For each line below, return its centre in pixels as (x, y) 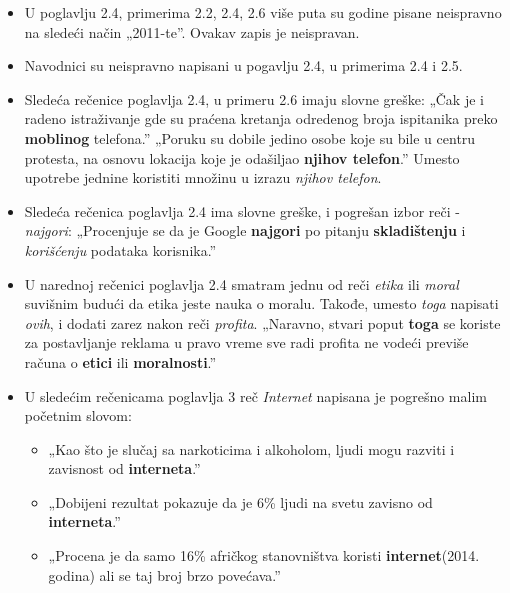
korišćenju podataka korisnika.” (120, 249)
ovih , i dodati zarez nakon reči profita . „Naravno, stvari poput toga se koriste (262, 322)
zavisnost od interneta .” (124, 468)
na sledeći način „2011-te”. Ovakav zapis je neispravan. (192, 31)
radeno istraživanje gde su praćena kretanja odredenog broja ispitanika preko (261, 118)
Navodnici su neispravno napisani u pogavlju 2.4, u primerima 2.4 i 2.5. (243, 65)
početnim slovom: (78, 415)
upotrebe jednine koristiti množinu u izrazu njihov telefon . (203, 177)
